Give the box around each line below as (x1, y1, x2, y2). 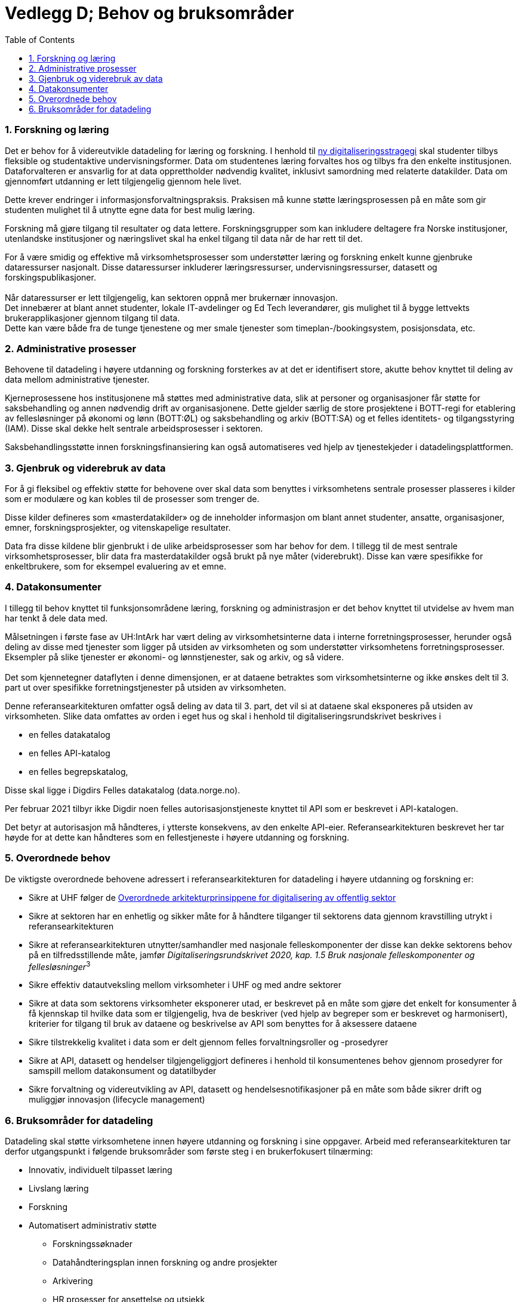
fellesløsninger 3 (29, 959, 91, 972)
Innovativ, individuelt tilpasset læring (29, 1164, 172, 1175)
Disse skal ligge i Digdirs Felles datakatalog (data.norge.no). (5, 784, 241, 795)
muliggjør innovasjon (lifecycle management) (29, 1094, 205, 1105)
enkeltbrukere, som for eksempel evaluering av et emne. (5, 561, 227, 571)
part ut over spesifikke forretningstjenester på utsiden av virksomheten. (5, 682, 286, 692)
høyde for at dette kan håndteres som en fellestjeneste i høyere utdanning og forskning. (5, 832, 350, 842)
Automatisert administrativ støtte (29, 1220, 157, 1230)
